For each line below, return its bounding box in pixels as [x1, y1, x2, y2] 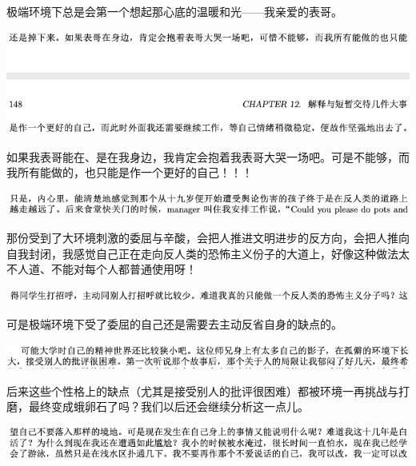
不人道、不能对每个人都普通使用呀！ [6, 261, 197, 277]
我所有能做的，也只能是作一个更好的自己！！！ [6, 164, 253, 181]
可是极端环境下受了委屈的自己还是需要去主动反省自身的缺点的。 [6, 316, 342, 333]
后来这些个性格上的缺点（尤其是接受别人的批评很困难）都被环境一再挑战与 [6, 382, 398, 399]
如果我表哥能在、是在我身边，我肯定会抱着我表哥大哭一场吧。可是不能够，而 [6, 148, 410, 165]
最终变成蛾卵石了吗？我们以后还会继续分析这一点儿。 [28, 398, 309, 415]
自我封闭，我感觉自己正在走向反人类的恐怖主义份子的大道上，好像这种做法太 [6, 245, 410, 261]
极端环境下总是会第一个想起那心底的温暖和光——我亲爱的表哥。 [6, 3, 342, 19]
